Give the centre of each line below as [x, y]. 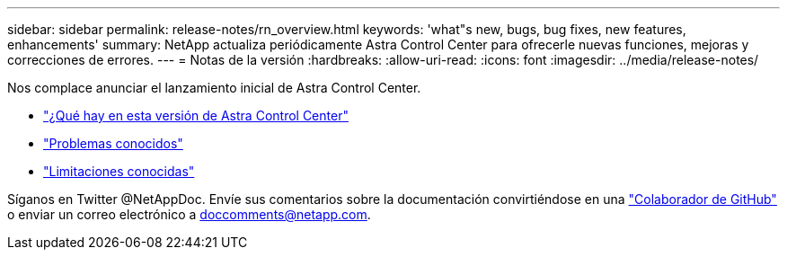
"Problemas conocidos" [113, 143]
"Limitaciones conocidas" [119, 171]
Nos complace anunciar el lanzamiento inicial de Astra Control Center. [214, 88]
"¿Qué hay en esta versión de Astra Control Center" [196, 115]
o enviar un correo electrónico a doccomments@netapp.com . [189, 214]
